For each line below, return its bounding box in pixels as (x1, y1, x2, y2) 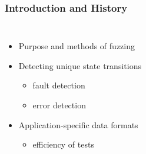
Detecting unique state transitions (18, 59, 141, 71)
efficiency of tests (32, 138, 94, 150)
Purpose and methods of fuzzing (18, 40, 135, 52)
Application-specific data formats (18, 118, 138, 131)
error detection (32, 99, 86, 111)
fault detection (32, 79, 85, 91)
